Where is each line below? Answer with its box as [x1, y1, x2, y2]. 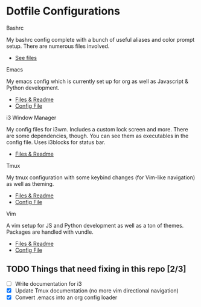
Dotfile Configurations [6, 4, 121, 18]
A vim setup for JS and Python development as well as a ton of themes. [6, 222, 184, 229]
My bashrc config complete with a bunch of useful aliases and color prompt [6, 36, 195, 43]
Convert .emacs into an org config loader [14, 294, 118, 301]
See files [14, 54, 37, 61]
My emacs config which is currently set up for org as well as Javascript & [6, 78, 189, 85]
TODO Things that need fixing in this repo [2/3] [6, 264, 187, 274]
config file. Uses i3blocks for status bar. [6, 138, 106, 146]
